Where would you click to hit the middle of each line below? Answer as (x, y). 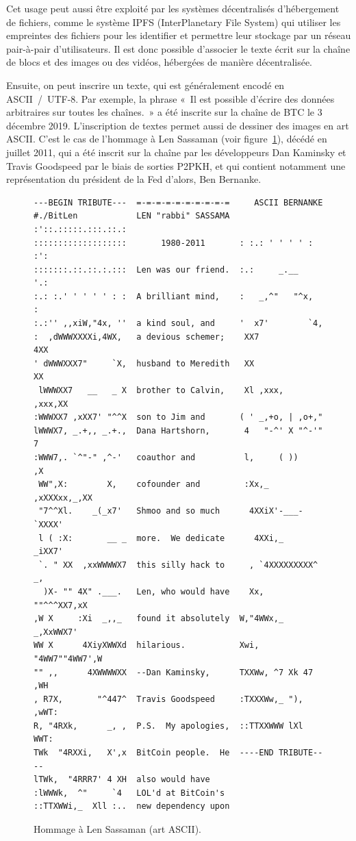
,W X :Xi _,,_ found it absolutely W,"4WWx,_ (159, 619)
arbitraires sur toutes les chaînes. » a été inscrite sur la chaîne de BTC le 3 (164, 112)
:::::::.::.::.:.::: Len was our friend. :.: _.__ (166, 269)
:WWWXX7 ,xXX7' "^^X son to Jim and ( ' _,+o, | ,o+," (178, 417)
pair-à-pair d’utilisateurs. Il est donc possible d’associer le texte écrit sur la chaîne (178, 48)
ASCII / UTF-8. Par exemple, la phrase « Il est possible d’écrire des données (170, 98)
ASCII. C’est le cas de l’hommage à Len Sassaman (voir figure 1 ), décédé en (167, 139)
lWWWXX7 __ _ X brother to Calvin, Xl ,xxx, (161, 391)
